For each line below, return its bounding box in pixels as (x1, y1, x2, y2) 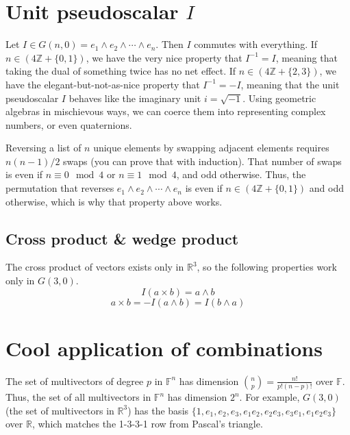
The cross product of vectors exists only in (5, 260, 184, 274)
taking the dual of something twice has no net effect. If (5, 64, 236, 78)
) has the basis (127, 403, 189, 417)
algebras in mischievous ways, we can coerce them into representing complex (5, 104, 326, 119)
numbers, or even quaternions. (5, 117, 132, 132)
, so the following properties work (197, 260, 338, 274)
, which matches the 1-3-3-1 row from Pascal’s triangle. (32, 417, 263, 431)
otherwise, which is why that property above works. (5, 194, 223, 208)
